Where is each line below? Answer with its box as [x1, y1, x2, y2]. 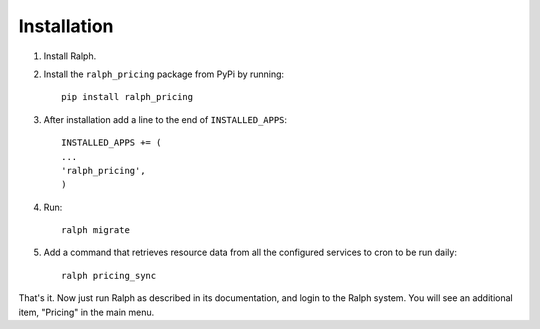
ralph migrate [61, 225, 130, 236]
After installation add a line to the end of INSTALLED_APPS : [43, 113, 288, 125]
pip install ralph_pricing [61, 91, 194, 103]
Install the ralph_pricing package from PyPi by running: [43, 68, 285, 80]
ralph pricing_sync [61, 270, 157, 281]
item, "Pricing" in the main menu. [18, 306, 155, 318]
